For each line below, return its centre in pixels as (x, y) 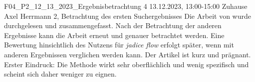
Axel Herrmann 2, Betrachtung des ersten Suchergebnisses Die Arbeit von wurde (127, 16)
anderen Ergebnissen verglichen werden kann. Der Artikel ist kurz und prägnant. (127, 54)
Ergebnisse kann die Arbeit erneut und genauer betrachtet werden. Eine (114, 35)
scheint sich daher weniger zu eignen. (60, 74)
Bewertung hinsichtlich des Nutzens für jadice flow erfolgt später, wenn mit (119, 45)
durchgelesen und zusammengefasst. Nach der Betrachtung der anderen (113, 25)
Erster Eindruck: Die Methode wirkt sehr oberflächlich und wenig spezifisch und (127, 64)
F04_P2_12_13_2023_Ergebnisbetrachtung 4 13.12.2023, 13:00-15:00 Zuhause (126, 6)
